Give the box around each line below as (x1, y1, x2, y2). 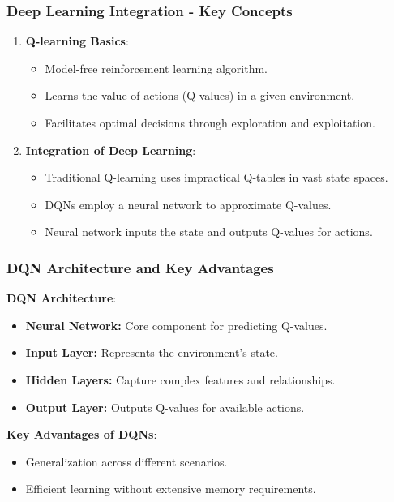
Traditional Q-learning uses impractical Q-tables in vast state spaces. (45, 169, 388, 186)
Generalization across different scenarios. (25, 453, 228, 470)
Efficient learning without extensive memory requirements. (25, 480, 316, 497)
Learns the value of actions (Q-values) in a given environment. (45, 87, 355, 104)
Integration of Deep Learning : (25, 141, 196, 158)
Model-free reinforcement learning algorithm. (45, 59, 268, 76)
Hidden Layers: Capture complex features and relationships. (25, 371, 336, 388)
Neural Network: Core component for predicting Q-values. (25, 316, 328, 333)
